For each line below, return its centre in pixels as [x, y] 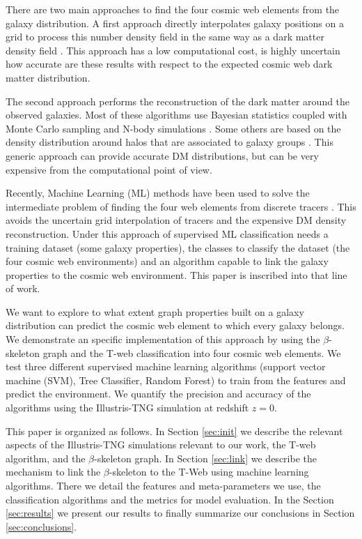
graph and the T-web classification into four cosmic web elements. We [192, 352]
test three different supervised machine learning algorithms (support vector [166, 366]
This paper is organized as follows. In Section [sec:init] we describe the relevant [174, 431]
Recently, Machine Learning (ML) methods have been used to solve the [158, 193]
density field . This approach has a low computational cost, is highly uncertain [173, 50]
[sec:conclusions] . [41, 526]
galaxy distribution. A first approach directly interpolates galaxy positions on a [175, 23]
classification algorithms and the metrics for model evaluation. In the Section [170, 499]
